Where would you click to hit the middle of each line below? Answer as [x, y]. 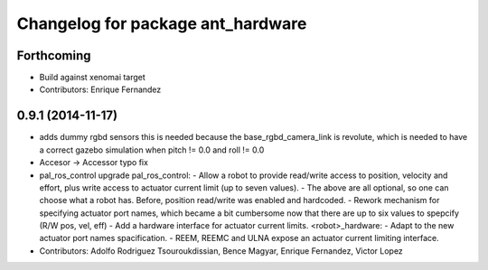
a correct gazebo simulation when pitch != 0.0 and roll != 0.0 [152, 150]
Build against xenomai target [93, 78]
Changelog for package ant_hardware [162, 23]
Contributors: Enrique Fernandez [100, 89]
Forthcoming [54, 56]
